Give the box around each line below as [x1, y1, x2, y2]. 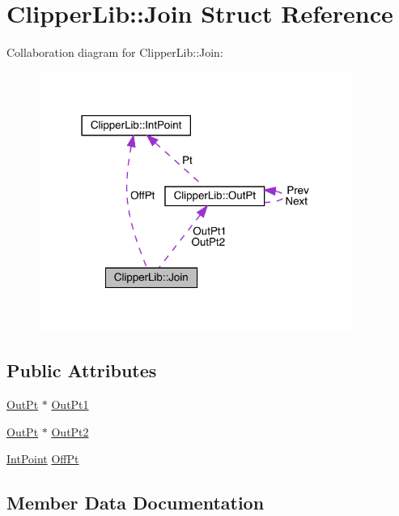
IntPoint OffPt [6, 450, 79, 467]
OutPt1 [51, 396, 89, 413]
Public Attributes [6, 358, 157, 383]
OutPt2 [51, 423, 89, 440]
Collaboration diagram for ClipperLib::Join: [6, 44, 223, 61]
